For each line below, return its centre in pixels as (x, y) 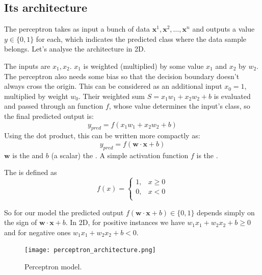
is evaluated (232, 96)
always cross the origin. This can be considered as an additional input (113, 86)
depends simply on (226, 212)
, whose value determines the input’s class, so (179, 106)
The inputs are (27, 66)
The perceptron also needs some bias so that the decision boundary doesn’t (122, 76)
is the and (28, 155)
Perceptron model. (53, 266)
